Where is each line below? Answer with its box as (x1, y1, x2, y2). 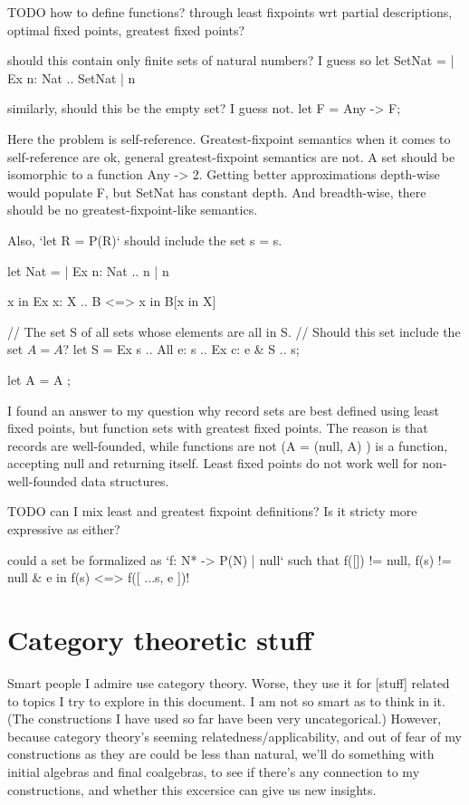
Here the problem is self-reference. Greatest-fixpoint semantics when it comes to (7, 129, 451, 148)
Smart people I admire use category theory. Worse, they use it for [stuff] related (7, 673, 450, 692)
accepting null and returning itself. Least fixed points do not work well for (7, 454, 418, 473)
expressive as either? (7, 520, 120, 539)
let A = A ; (7, 369, 72, 388)
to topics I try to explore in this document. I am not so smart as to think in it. (7, 691, 445, 710)
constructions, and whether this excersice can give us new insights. (7, 780, 377, 799)
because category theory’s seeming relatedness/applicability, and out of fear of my (7, 726, 462, 745)
